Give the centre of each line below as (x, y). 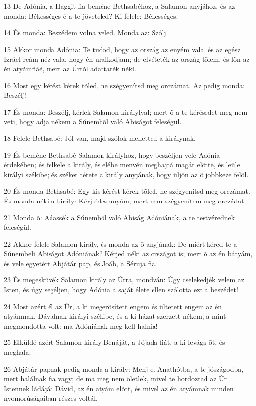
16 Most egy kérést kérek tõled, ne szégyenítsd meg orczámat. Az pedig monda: (125, 85)
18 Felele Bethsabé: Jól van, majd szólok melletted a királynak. (100, 138)
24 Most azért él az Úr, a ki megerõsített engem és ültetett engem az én (113, 306)
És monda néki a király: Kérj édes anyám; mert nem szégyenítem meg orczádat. (125, 200)
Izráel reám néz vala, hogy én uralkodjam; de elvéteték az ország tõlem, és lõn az (127, 59)
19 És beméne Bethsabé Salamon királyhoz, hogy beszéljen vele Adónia (112, 155)
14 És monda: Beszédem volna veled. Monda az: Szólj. (86, 33)
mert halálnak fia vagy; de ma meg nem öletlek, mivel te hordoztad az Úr (116, 378)
